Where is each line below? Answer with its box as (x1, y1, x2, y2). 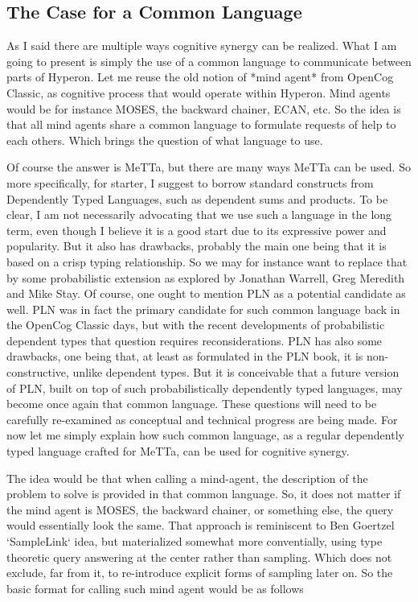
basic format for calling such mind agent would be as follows (6, 579, 304, 596)
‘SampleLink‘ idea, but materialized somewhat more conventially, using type (6, 533, 383, 550)
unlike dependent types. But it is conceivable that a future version (72, 364, 400, 381)
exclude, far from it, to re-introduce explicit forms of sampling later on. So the (6, 564, 393, 581)
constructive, (6, 364, 69, 381)
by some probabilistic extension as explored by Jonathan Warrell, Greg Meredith (6, 269, 405, 286)
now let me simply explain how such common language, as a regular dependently (6, 427, 404, 443)
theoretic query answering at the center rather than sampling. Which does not (6, 548, 392, 565)
